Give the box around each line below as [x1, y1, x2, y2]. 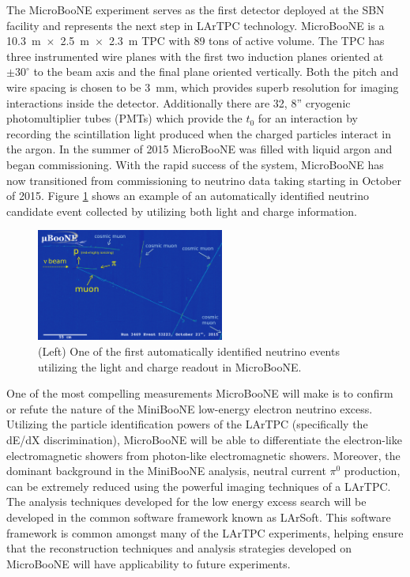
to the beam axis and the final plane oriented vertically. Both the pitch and [33, 63, 399, 80]
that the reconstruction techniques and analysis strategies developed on [6, 540, 352, 556]
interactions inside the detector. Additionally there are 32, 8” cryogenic [6, 94, 351, 111]
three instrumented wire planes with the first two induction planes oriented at [6, 47, 384, 64]
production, [344, 462, 401, 479]
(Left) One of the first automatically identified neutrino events [38, 343, 340, 360]
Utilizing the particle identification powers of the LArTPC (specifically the [6, 416, 368, 432]
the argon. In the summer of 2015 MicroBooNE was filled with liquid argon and [6, 141, 393, 157]
